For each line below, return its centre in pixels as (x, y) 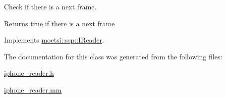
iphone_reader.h (29, 73)
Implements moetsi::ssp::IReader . (54, 40)
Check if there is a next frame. (50, 6)
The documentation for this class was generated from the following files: (113, 56)
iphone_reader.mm (33, 89)
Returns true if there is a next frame (59, 23)
